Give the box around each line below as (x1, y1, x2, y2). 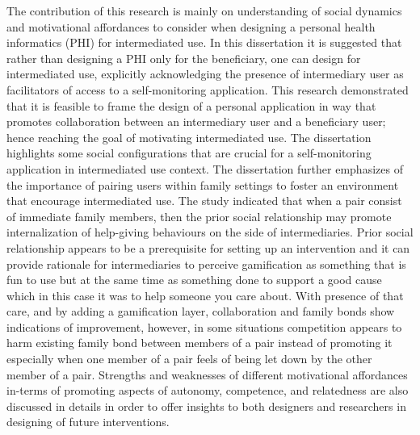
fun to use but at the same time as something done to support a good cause (6, 271, 382, 288)
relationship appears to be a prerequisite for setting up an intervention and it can (6, 239, 410, 256)
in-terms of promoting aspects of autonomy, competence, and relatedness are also (6, 382, 409, 399)
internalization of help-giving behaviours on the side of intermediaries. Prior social (6, 224, 414, 241)
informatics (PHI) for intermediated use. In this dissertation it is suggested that (6, 34, 402, 51)
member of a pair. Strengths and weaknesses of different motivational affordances (6, 366, 408, 383)
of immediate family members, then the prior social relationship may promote (6, 207, 392, 224)
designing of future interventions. (6, 413, 170, 430)
